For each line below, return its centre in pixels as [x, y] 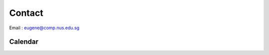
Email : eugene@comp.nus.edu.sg [44, 28]
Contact [26, 13]
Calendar [24, 42]
